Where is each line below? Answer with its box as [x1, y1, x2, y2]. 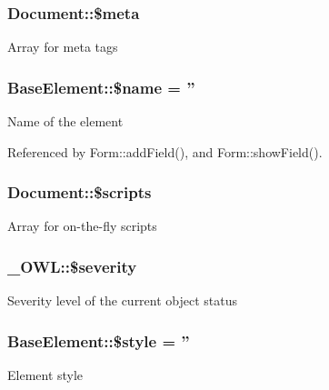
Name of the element [7, 112, 124, 131]
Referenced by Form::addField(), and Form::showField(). [7, 142, 323, 161]
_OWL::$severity [7, 255, 137, 277]
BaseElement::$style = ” [7, 329, 190, 352]
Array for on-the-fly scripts [7, 216, 157, 235]
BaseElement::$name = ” [7, 75, 195, 98]
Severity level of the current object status [7, 291, 238, 310]
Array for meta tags [7, 37, 118, 56]
